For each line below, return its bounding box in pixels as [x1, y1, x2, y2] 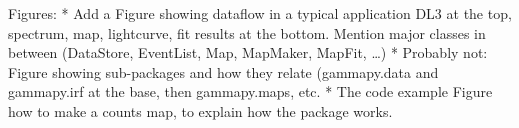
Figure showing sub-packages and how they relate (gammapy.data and [8, 61, 439, 82]
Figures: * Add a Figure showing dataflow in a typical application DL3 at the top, [8, 3, 512, 23]
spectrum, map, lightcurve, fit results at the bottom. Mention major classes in [8, 22, 486, 43]
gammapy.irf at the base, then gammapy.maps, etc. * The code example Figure [8, 81, 493, 102]
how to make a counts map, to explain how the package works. [8, 100, 393, 121]
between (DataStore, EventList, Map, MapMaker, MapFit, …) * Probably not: [8, 42, 488, 63]
